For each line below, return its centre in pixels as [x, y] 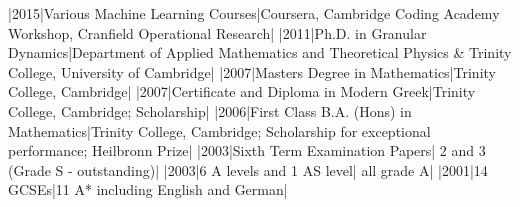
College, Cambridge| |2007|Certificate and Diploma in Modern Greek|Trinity [242, 91]
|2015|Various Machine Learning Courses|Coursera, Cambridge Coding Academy [254, 13]
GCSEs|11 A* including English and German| [148, 189]
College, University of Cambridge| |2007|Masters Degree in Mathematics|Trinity [252, 71]
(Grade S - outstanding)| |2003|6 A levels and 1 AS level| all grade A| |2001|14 [248, 169]
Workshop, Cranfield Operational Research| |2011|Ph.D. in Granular [217, 32]
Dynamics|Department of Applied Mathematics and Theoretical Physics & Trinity [260, 52]
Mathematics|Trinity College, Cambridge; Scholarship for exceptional [219, 130]
